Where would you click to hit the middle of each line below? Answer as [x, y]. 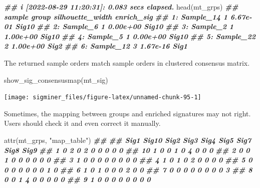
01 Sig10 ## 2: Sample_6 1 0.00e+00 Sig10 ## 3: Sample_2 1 [119, 26]
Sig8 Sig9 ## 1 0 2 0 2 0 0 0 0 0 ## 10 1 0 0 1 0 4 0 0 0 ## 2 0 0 [127, 150]
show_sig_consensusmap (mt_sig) [56, 79]
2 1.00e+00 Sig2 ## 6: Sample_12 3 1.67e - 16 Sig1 [96, 46]
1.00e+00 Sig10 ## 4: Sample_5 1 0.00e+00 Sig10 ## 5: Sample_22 [130, 36]
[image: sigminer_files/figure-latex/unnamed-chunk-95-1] [103, 98]
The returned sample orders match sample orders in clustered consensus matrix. [127, 62]
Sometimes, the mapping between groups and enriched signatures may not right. [127, 113]
